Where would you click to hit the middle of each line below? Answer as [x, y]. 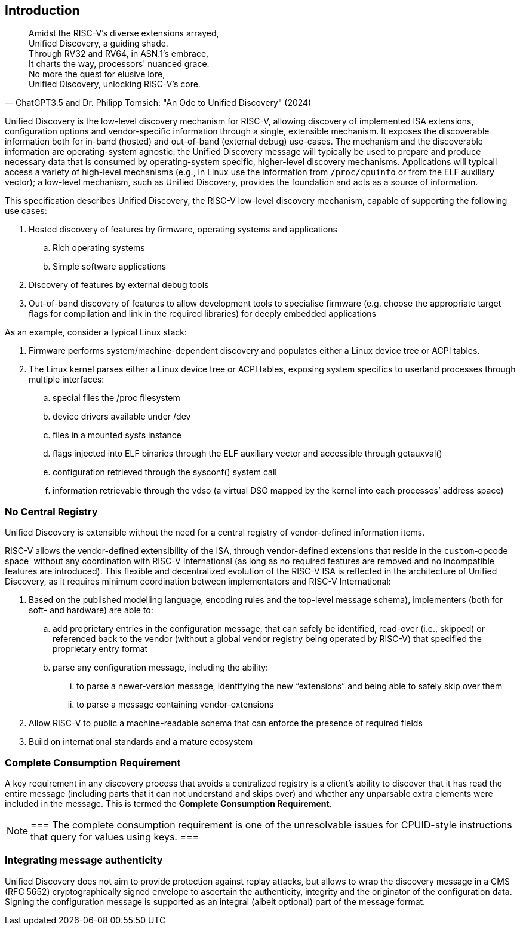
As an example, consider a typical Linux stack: [96, 332]
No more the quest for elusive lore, [97, 74]
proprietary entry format [100, 649]
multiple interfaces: [67, 380]
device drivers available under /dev [122, 417]
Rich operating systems [99, 248]
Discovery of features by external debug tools [119, 285]
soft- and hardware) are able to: [91, 610]
